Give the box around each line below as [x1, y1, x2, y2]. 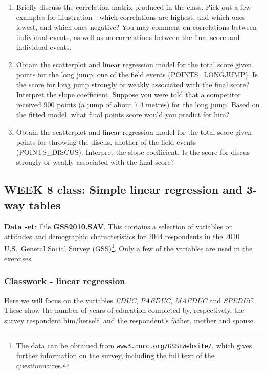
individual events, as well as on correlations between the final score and [16, 31, 240, 42]
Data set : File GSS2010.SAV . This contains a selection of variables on [4, 221, 233, 231]
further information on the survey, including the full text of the [16, 350, 215, 361]
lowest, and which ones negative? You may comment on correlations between [16, 22, 257, 32]
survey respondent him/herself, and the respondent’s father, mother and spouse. [4, 314, 255, 325]
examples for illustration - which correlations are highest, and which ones [16, 11, 246, 22]
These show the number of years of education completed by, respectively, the [4, 305, 245, 316]
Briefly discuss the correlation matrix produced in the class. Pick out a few [16, 2, 251, 12]
